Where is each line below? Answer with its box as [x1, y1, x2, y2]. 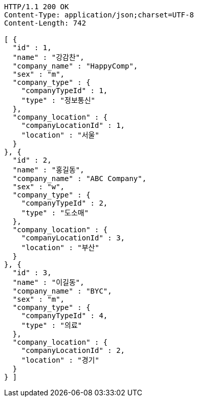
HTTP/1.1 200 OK [4, 3, 69, 11]
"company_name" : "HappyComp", [12, 62, 138, 70]
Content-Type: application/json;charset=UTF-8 [4, 11, 194, 19]
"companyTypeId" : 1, [21, 86, 108, 95]
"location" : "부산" [21, 243, 99, 252]
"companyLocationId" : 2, [21, 346, 125, 354]
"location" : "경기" [21, 356, 99, 364]
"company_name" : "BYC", [12, 287, 112, 295]
